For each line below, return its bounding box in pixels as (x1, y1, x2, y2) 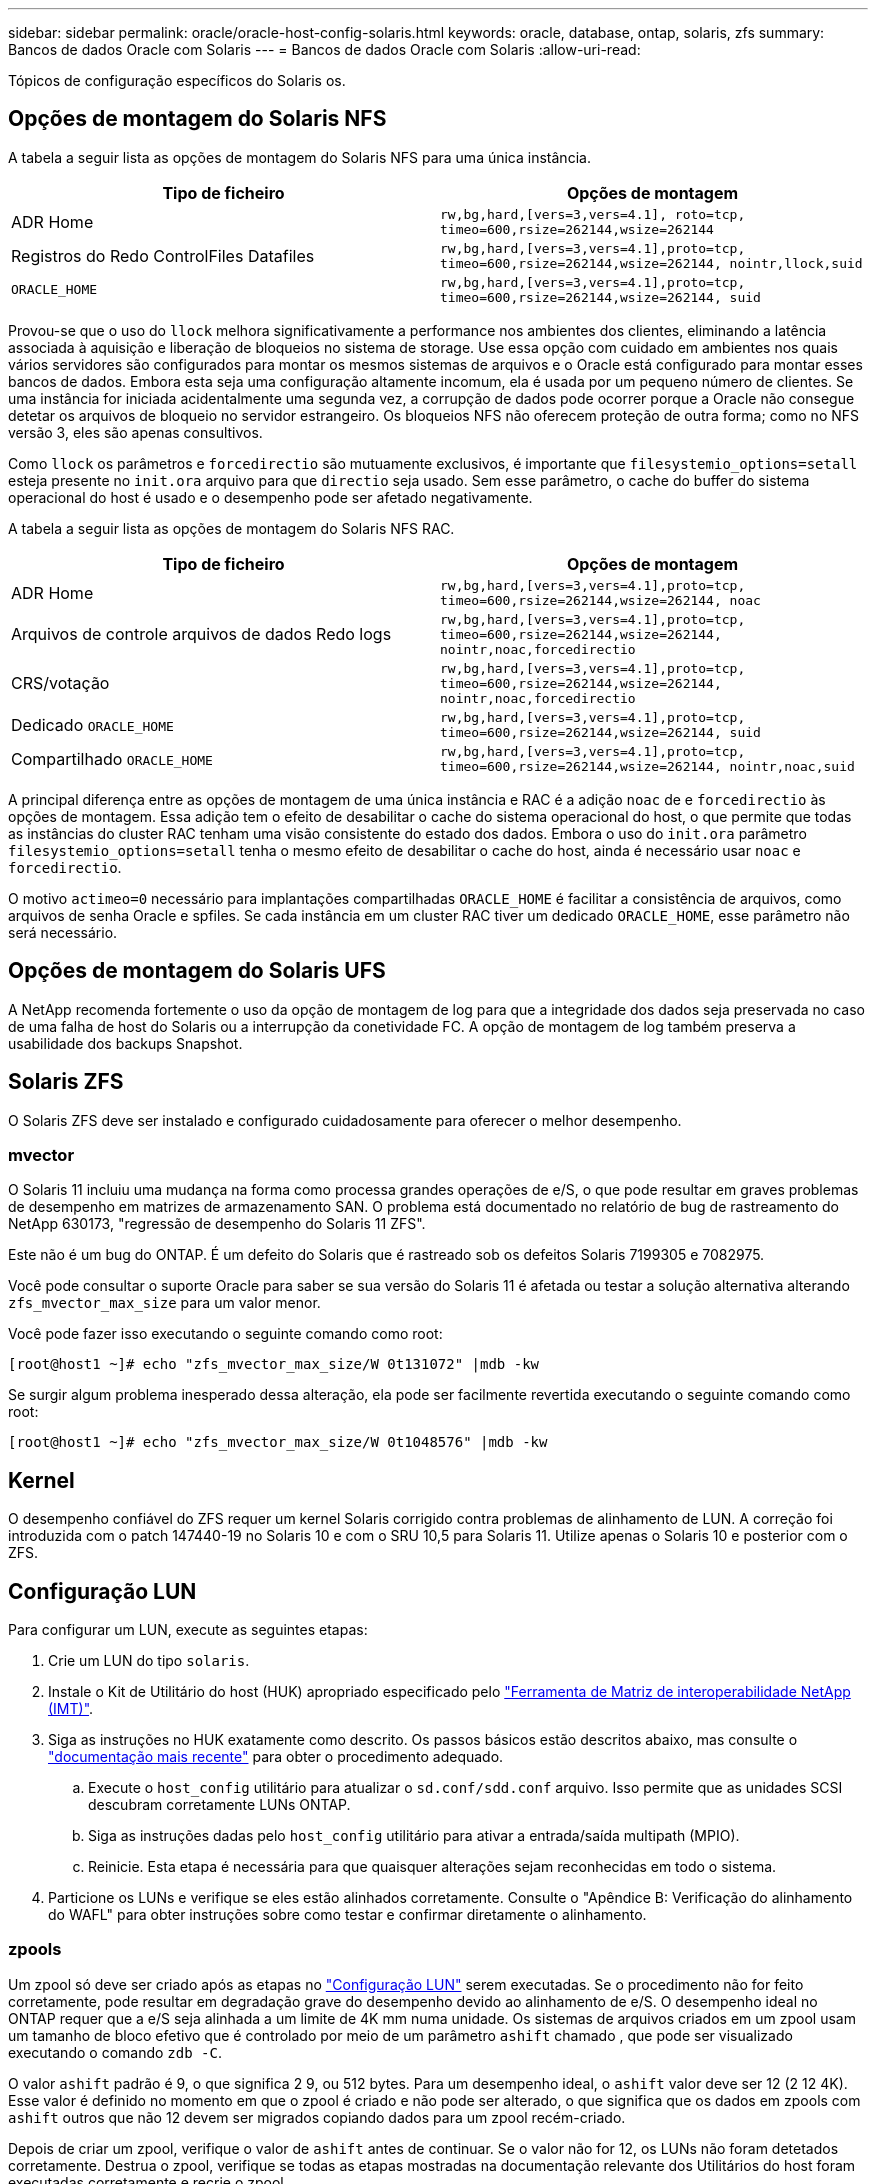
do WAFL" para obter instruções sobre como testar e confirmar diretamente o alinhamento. (48, 1905, 647, 1923)
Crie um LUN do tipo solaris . (48, 1651, 250, 1669)
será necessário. (8, 923, 118, 941)
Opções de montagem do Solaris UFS (8, 958, 386, 984)
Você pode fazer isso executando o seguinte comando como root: (8, 1325, 443, 1343)
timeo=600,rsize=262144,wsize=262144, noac (440, 592, 761, 608)
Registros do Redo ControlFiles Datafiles (11, 245, 315, 266)
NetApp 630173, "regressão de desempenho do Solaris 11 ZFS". (8, 1215, 426, 1233)
